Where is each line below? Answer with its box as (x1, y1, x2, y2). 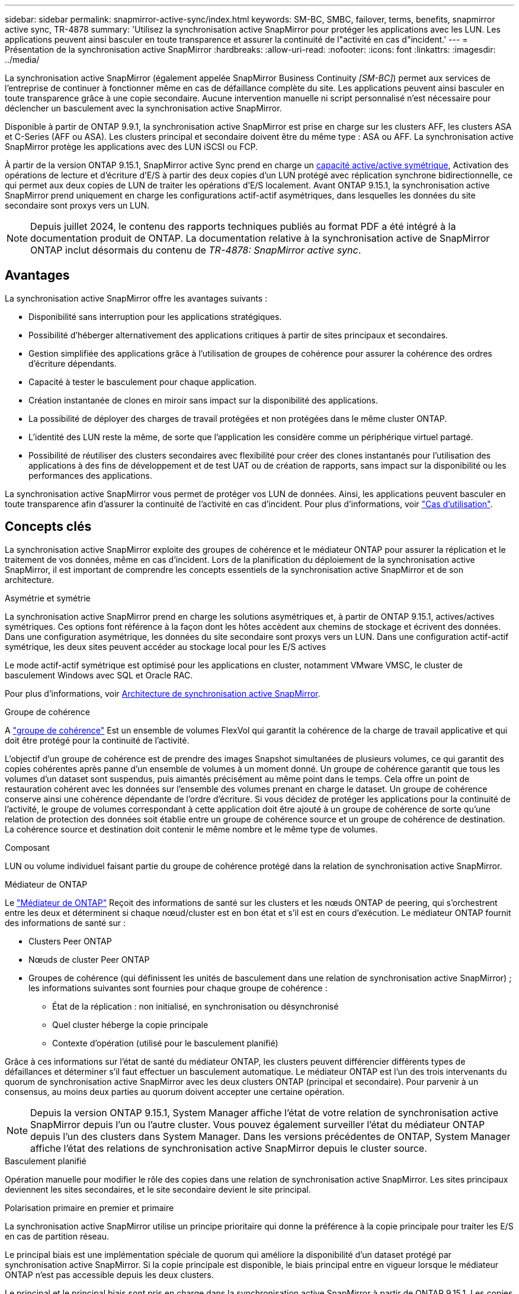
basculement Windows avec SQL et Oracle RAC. (5, 670, 193, 680)
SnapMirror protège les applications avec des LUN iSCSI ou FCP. (5, 142, 258, 152)
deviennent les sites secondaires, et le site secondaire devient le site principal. (5, 1184, 311, 1194)
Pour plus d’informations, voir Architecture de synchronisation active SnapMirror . (5, 688, 321, 699)
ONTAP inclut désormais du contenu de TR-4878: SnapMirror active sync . (30, 244, 361, 256)
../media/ (5, 55, 40, 65)
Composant (5, 842, 50, 853)
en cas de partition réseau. (5, 1231, 110, 1241)
